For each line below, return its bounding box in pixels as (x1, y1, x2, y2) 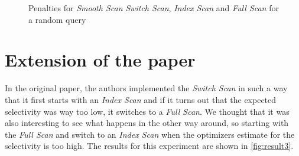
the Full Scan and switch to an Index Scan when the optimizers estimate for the (5, 128, 295, 140)
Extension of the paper (5, 48, 196, 72)
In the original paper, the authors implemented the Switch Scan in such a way (5, 82, 288, 94)
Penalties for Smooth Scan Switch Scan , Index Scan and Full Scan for (28, 2, 279, 14)
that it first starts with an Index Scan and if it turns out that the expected (5, 93, 277, 105)
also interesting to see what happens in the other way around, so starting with (5, 117, 289, 129)
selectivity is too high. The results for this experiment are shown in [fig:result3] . (5, 140, 294, 152)
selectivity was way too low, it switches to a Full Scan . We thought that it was (5, 105, 290, 117)
